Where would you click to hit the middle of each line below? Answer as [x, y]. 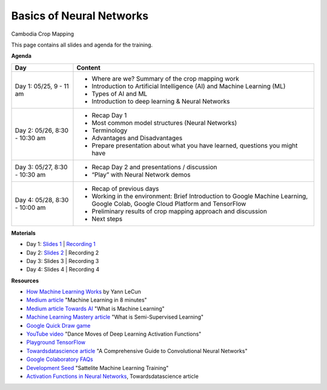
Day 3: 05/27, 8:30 [41, 167]
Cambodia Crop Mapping [43, 34]
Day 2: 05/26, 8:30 [42, 130]
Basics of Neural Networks [80, 16]
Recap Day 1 [109, 115]
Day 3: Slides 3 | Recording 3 [63, 261]
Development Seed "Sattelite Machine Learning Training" [97, 368]
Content [89, 68]
